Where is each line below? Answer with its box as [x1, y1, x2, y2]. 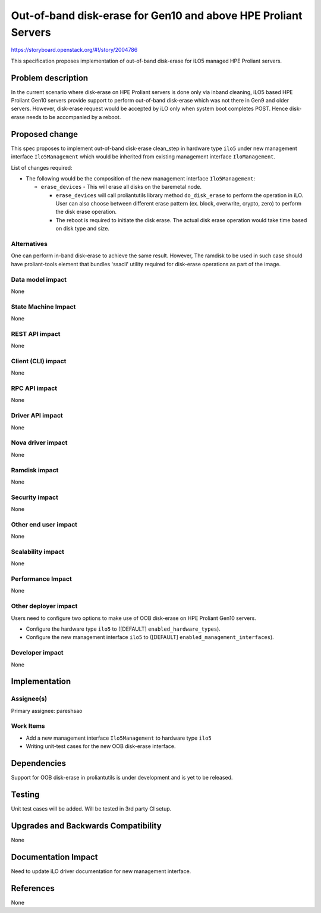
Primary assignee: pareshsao [11, 707, 83, 714]
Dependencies [11, 758, 67, 768]
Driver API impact [11, 412, 64, 420]
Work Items [11, 722, 45, 730]
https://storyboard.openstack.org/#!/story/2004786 [11, 46, 138, 54]
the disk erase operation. [55, 208, 117, 216]
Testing [11, 789, 40, 799]
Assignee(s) [11, 694, 48, 703]
